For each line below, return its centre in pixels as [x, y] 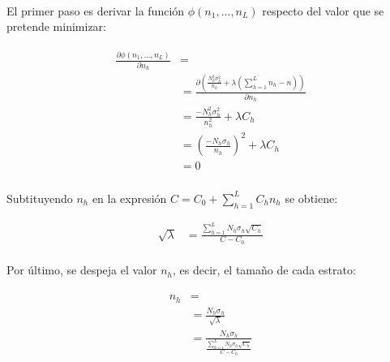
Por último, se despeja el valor [82, 270]
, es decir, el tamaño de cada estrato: [264, 270]
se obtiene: [311, 198]
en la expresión [129, 198]
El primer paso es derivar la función [96, 10]
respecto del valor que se [323, 10]
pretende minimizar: [56, 26]
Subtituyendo [40, 198]
